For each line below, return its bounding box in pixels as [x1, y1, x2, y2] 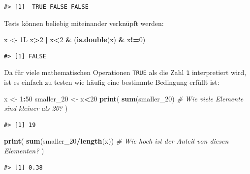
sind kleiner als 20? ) [4, 103, 68, 113]
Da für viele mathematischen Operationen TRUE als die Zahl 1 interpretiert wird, [4, 67, 247, 77]
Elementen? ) [4, 146, 44, 155]
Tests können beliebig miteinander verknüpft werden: [4, 18, 164, 28]
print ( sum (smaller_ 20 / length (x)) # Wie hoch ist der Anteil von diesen [4, 136, 229, 146]
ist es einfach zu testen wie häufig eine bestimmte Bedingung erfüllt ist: [4, 77, 219, 87]
